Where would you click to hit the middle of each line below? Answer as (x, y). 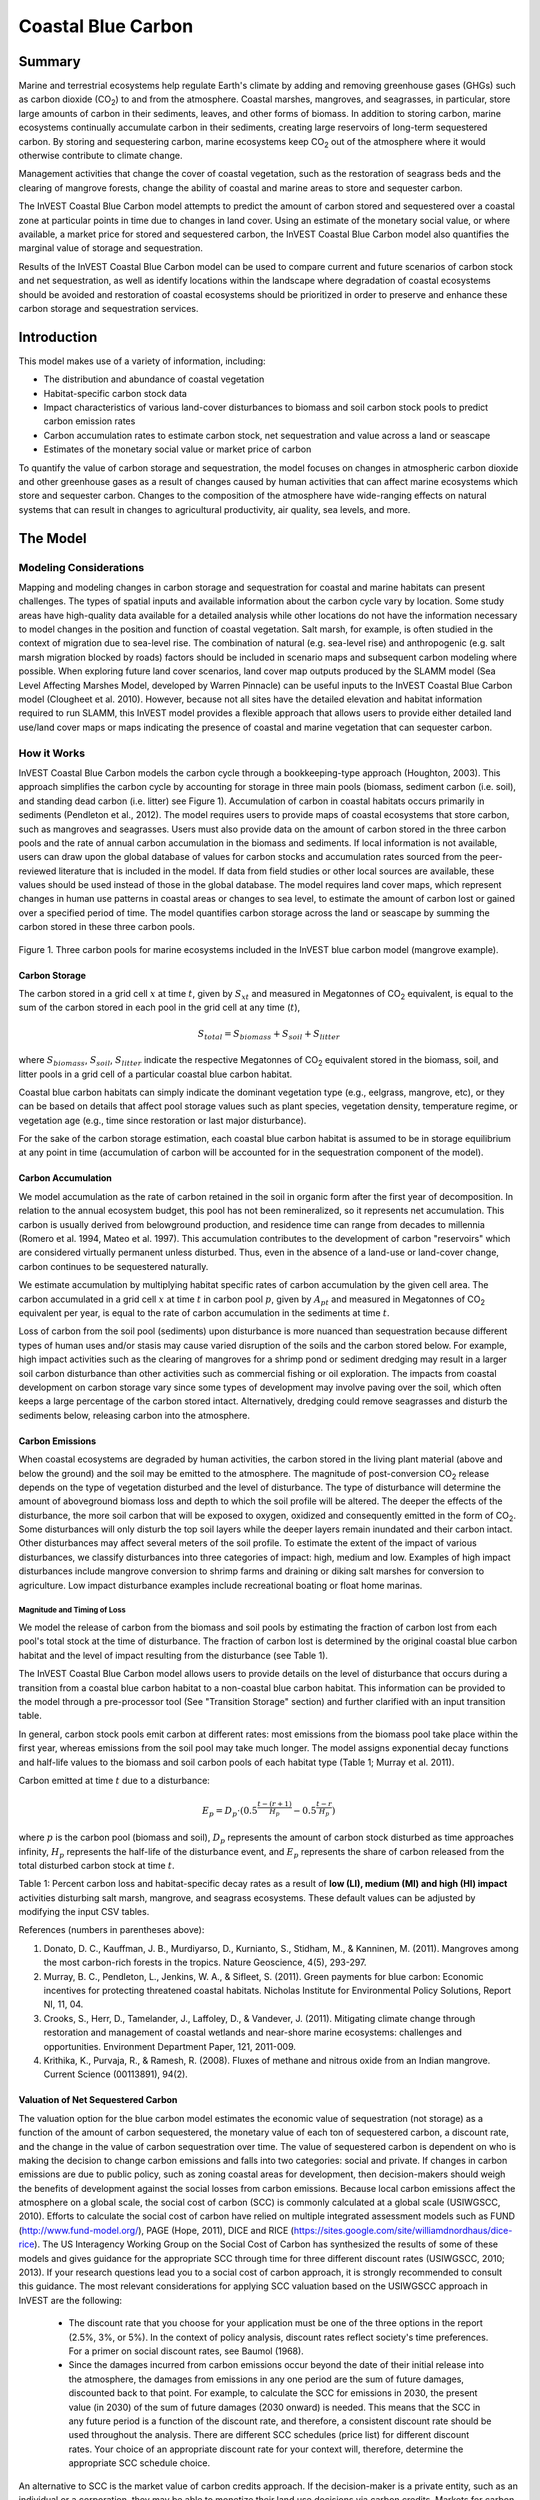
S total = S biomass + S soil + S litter (268, 1035)
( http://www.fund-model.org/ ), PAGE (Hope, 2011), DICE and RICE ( (156, 2230)
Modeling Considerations (81, 567)
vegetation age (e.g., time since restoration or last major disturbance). (162, 1120)
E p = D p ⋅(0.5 (229, 1812)
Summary (49, 61)
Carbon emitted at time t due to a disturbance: (114, 1780)
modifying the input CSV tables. (84, 1912)
